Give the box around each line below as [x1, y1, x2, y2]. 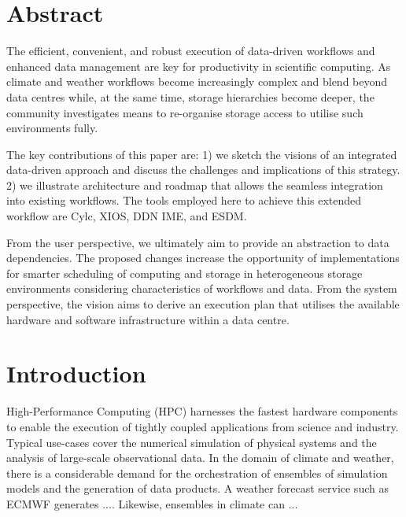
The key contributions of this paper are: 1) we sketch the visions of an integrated [6, 146, 397, 162]
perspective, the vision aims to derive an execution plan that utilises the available [6, 296, 400, 312]
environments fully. [6, 120, 98, 136]
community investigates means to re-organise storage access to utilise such [6, 104, 364, 120]
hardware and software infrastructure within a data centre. [6, 311, 290, 327]
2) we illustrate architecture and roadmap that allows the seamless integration [6, 176, 383, 193]
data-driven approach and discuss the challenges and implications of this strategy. [6, 161, 400, 178]
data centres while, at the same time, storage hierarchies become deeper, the [6, 88, 375, 105]
